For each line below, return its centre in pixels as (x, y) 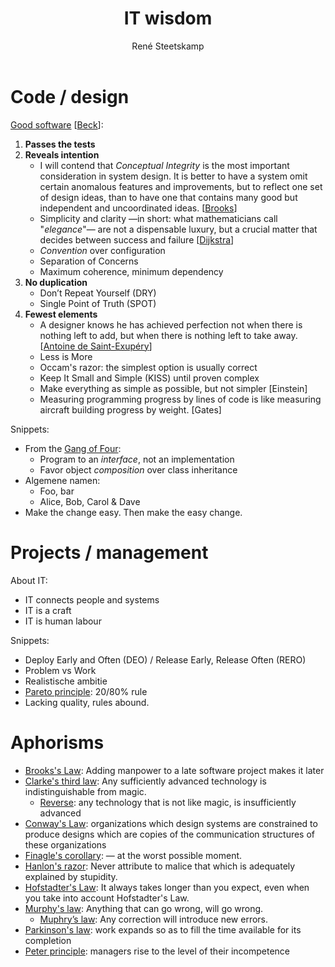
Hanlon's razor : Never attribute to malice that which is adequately (160, 866)
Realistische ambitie (66, 681)
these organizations (65, 844)
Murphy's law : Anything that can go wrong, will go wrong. (144, 908)
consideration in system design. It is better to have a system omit (173, 176)
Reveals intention (62, 154)
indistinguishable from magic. (85, 791)
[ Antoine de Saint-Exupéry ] (96, 346)
